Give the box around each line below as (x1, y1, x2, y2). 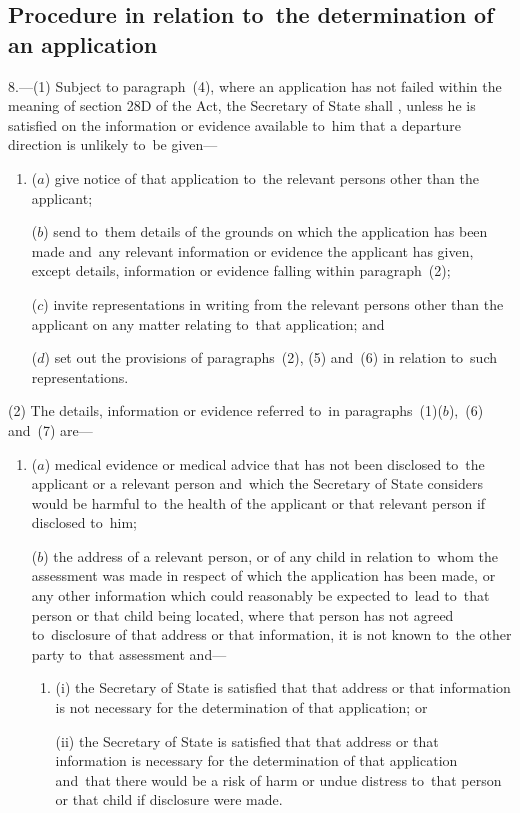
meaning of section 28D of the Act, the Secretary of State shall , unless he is (8, 95, 476, 116)
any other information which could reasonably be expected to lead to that (31, 585, 490, 606)
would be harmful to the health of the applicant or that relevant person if (31, 492, 486, 513)
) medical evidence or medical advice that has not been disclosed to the (44, 453, 485, 474)
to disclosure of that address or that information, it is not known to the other (31, 624, 512, 645)
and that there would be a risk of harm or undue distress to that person (55, 769, 502, 790)
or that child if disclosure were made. (55, 789, 283, 810)
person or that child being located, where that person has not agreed (31, 604, 454, 625)
